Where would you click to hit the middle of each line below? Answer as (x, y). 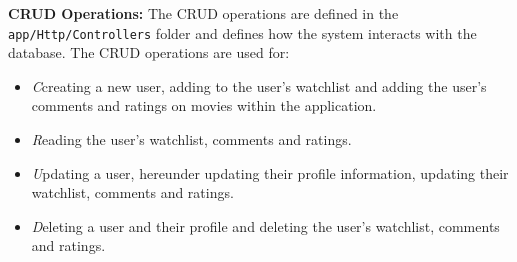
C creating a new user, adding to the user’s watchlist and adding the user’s (259, 85)
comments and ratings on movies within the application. (204, 105)
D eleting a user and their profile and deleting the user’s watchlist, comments (265, 225)
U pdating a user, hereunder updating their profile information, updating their (270, 172)
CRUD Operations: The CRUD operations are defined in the (203, 13)
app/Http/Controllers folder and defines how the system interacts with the (242, 32)
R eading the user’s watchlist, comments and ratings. (191, 139)
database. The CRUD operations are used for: (149, 52)
